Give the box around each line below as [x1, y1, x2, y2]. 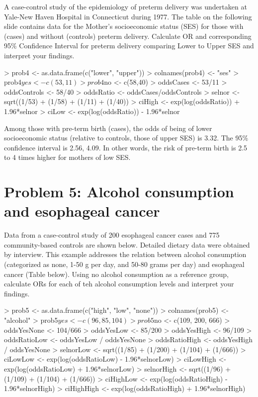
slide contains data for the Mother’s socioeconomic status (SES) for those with [4, 21, 244, 31]
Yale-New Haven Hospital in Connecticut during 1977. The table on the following [4, 11, 252, 21]
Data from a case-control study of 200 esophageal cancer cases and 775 [4, 230, 220, 240]
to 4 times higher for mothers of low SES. [4, 152, 131, 162]
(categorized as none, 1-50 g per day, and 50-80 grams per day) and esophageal [4, 259, 245, 269]
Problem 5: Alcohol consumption [4, 181, 234, 202]
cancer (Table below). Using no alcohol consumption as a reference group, [4, 268, 229, 279]
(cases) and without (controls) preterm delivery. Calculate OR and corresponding [4, 30, 252, 41]
